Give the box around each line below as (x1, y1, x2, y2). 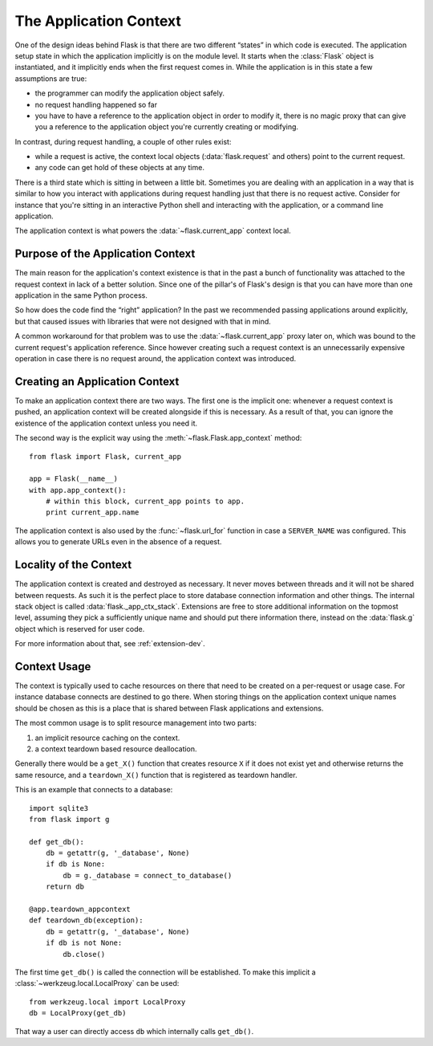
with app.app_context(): (29, 486, 127, 495)
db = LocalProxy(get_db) (29, 1008, 127, 1018)
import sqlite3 (29, 804, 89, 812)
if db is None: (45, 860, 106, 869)
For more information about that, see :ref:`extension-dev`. (14, 639, 206, 649)
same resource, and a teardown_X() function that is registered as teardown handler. (14, 770, 297, 779)
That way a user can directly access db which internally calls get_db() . (14, 1026, 254, 1036)
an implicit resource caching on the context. (34, 733, 180, 743)
